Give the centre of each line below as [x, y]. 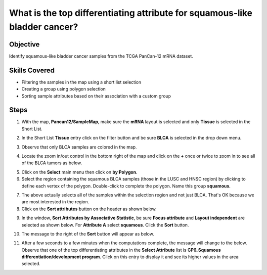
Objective [24, 44]
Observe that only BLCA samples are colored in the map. [79, 147]
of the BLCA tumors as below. [52, 163]
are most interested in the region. [55, 202]
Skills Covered [32, 70]
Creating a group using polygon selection [64, 89]
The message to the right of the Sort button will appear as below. [88, 234]
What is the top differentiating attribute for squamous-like [131, 13]
